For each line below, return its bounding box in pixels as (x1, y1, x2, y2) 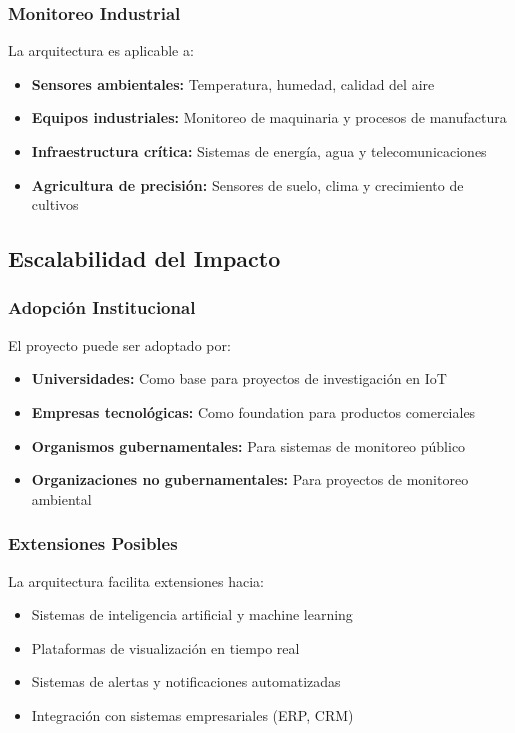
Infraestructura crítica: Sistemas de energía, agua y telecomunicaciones (31, 141, 487, 161)
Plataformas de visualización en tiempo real (31, 637, 300, 658)
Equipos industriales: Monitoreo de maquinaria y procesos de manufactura (31, 107, 507, 128)
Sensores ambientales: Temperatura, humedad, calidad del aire (31, 73, 435, 94)
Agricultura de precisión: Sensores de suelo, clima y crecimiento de (31, 174, 464, 195)
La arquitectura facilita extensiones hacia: (8, 570, 264, 591)
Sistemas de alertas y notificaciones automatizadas (31, 671, 341, 692)
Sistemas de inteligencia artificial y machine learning (31, 604, 353, 625)
